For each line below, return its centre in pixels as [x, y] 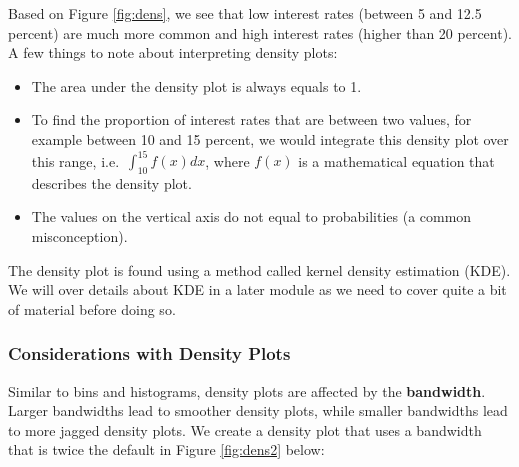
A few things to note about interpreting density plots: [173, 52]
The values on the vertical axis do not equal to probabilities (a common [251, 216]
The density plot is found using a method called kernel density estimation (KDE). [259, 269]
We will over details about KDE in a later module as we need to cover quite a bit [257, 289]
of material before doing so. [92, 308]
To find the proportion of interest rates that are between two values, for [251, 119]
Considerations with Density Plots [149, 353]
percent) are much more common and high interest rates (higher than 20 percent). [260, 32]
